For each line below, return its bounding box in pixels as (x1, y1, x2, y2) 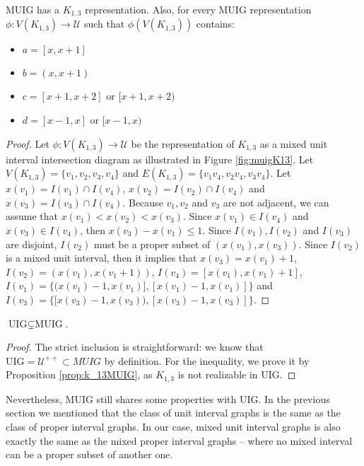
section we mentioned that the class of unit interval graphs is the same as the (6, 405, 341, 420)
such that (83, 16, 125, 31)
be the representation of (131, 136, 235, 151)
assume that (6, 209, 59, 223)
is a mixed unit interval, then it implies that (6, 250, 197, 265)
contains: (196, 16, 235, 31)
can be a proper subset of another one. (6, 447, 173, 462)
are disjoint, (6, 236, 57, 251)
